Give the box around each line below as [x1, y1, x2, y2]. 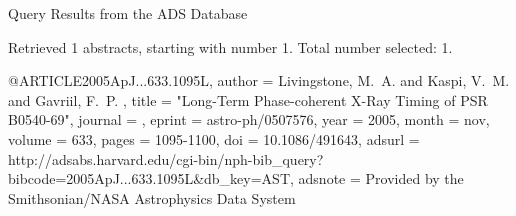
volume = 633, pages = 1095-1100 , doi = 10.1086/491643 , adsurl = [8, 128, 420, 149]
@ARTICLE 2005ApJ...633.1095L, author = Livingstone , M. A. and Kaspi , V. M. [8, 70, 510, 91]
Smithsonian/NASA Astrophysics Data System [8, 187, 296, 208]
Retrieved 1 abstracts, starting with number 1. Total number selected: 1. [8, 36, 453, 57]
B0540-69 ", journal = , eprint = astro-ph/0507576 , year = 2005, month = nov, [8, 109, 490, 130]
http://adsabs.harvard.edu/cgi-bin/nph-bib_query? [8, 148, 324, 169]
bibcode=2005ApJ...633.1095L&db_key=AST [8, 168, 291, 189]
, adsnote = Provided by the [290, 168, 464, 189]
